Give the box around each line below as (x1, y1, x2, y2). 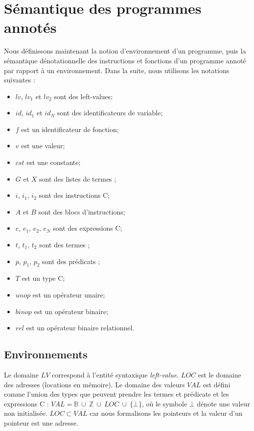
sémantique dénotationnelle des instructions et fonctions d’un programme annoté (4, 55, 246, 65)
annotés (4, 17, 57, 37)
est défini (203, 379, 231, 389)
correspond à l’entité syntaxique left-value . (52, 370, 179, 379)
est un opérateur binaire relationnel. (26, 323, 135, 333)
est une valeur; (21, 140, 65, 151)
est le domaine (198, 370, 241, 379)
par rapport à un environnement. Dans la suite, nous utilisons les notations (4, 65, 230, 75)
